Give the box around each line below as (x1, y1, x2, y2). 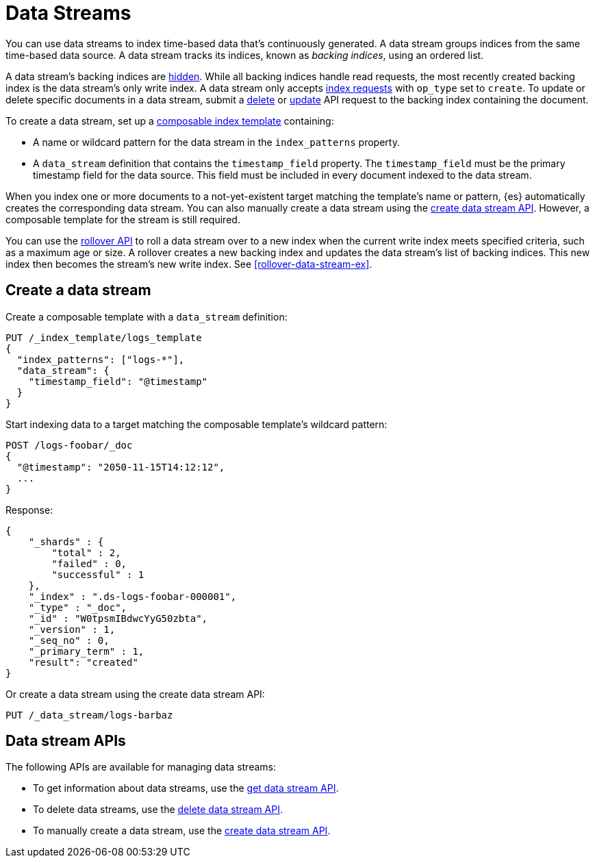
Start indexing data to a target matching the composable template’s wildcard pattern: (5, 418, 388, 430)
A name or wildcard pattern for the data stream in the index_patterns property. (33, 136, 400, 148)
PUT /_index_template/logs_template (5, 332, 202, 343)
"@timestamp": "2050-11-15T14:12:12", (16, 461, 225, 473)
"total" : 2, (51, 547, 121, 558)
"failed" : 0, (51, 558, 127, 569)
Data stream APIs (5, 732, 126, 750)
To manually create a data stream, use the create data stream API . (33, 825, 331, 837)
